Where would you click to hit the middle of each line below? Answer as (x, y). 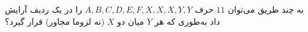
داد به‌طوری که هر (187, 21)
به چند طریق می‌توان (266, 9)
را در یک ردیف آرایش (44, 9)
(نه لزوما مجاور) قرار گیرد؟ (55, 21)
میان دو (131, 21)
